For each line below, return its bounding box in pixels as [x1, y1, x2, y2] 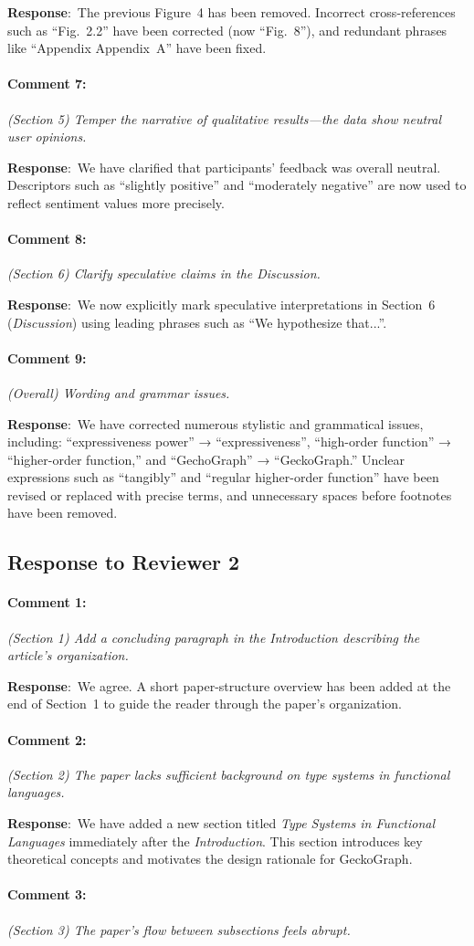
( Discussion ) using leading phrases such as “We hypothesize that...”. [7, 312, 387, 331]
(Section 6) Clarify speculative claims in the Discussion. [7, 264, 321, 283]
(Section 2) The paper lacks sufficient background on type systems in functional [7, 764, 450, 783]
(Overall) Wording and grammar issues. [7, 383, 230, 402]
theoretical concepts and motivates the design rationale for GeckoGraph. [7, 849, 413, 868]
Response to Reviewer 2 [7, 548, 240, 576]
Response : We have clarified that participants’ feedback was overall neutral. [7, 157, 441, 176]
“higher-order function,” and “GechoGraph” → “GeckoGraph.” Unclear [7, 449, 406, 468]
